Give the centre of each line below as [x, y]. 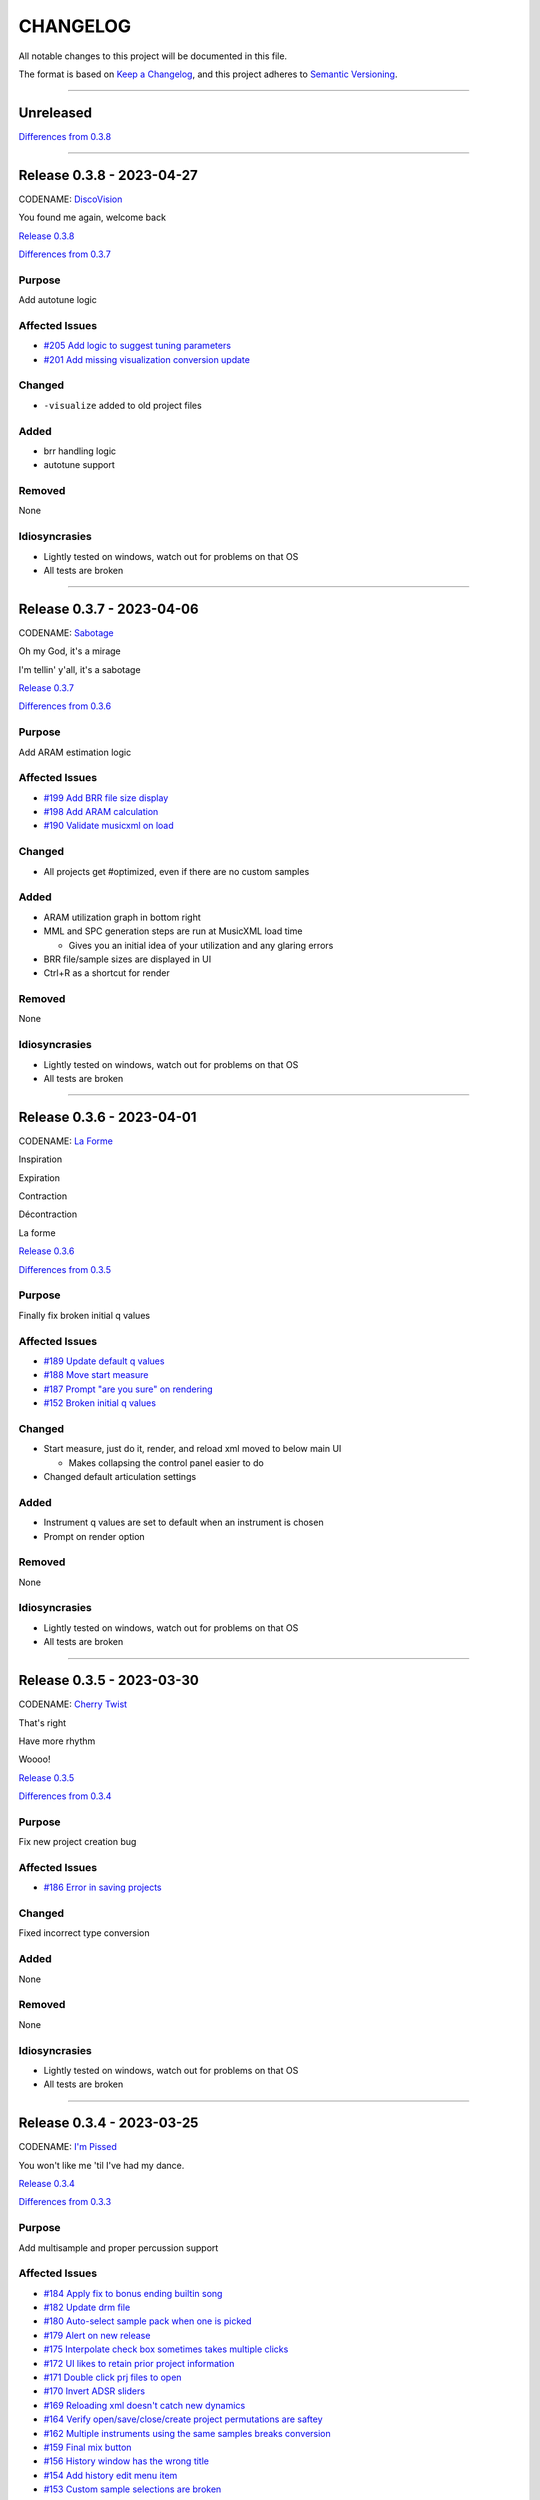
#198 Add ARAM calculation [101, 812]
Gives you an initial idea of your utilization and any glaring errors [201, 945]
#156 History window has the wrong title [126, 2461]
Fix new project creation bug [77, 1842]
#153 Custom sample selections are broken [132, 2489]
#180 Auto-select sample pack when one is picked [147, 2321]
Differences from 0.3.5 [65, 1269]
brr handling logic [80, 451]
